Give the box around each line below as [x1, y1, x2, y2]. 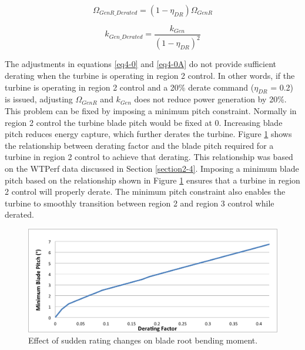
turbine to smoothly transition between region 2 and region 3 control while [5, 196, 274, 209]
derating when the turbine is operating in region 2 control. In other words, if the [5, 69, 295, 81]
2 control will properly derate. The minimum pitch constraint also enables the [5, 185, 286, 198]
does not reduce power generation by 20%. [134, 93, 287, 105]
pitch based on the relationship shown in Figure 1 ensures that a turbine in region [5, 174, 300, 186]
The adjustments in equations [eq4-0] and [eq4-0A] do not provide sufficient [5, 58, 276, 70]
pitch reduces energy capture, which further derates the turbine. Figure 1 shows [5, 128, 292, 140]
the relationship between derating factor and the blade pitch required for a [5, 139, 274, 151]
